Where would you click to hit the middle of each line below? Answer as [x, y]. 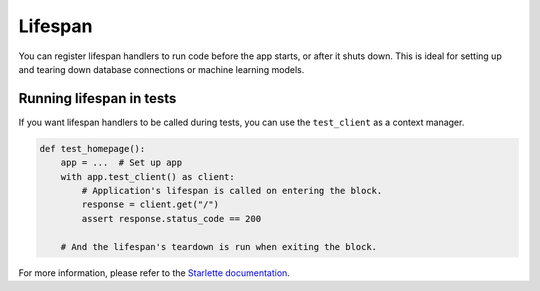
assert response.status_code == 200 [171, 218]
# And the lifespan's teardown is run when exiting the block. [219, 246]
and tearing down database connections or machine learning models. [161, 69]
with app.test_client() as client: [147, 176]
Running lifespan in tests [97, 98]
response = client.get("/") [150, 204]
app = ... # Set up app [121, 163]
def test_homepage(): [92, 148]
